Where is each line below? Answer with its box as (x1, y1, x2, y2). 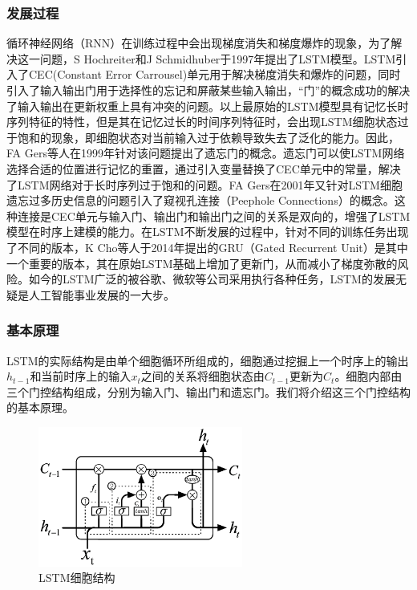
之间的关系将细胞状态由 (140, 368, 265, 385)
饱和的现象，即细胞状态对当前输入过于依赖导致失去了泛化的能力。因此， (17, 128, 399, 145)
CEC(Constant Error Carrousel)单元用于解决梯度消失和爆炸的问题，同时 (28, 66, 401, 83)
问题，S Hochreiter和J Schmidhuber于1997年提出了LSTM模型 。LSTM (39, 50, 396, 67)
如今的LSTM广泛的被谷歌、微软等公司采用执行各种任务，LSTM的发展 (28, 271, 395, 287)
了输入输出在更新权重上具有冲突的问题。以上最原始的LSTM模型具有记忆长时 (6, 97, 409, 114)
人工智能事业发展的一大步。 (28, 286, 175, 303)
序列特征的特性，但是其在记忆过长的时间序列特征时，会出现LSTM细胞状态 (6, 113, 398, 130)
